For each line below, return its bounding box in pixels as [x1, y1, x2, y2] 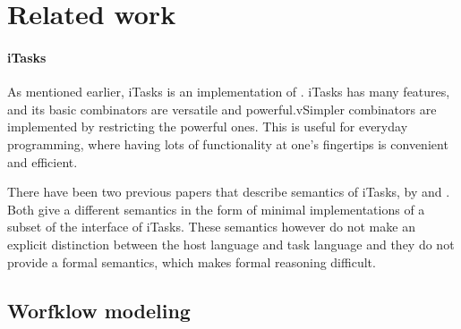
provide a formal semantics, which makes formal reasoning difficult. [7, 252, 376, 271]
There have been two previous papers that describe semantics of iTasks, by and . [7, 182, 450, 201]
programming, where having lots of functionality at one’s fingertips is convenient [7, 134, 448, 153]
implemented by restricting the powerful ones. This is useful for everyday [7, 117, 408, 136]
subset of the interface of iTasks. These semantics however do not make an [7, 217, 415, 236]
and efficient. [7, 152, 78, 171]
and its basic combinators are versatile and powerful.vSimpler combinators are [7, 99, 437, 118]
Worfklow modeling [7, 296, 191, 324]
